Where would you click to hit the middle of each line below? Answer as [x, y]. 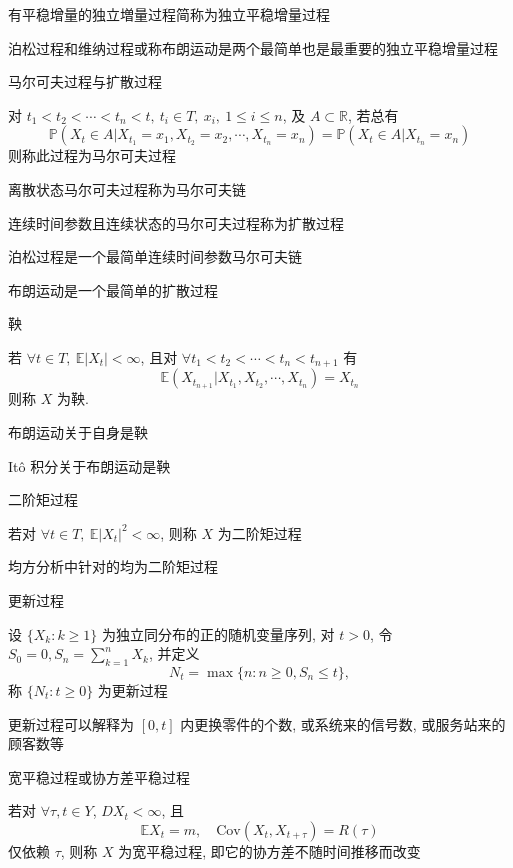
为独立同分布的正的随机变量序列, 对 [218, 633]
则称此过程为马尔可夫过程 [92, 155]
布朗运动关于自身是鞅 [78, 431]
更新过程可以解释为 [71, 723]
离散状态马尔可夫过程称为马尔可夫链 [127, 188]
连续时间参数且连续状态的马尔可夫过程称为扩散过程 [176, 222]
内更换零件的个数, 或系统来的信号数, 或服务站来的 [343, 723]
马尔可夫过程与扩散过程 [85, 81]
